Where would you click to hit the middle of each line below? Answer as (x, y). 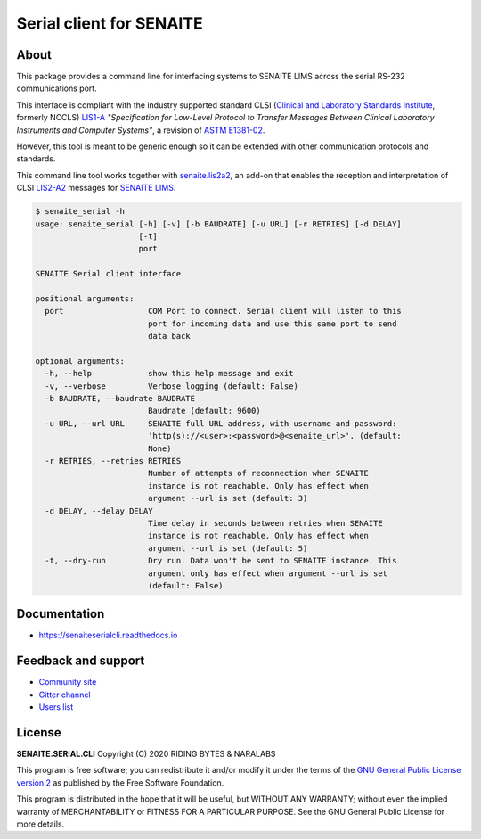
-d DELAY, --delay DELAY (99, 511)
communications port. (57, 88)
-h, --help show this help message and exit (169, 374)
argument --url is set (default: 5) (228, 548)
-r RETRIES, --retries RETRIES (113, 461)
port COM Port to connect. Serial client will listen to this (224, 311)
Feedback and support (81, 661)
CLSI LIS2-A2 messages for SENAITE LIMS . (96, 188)
